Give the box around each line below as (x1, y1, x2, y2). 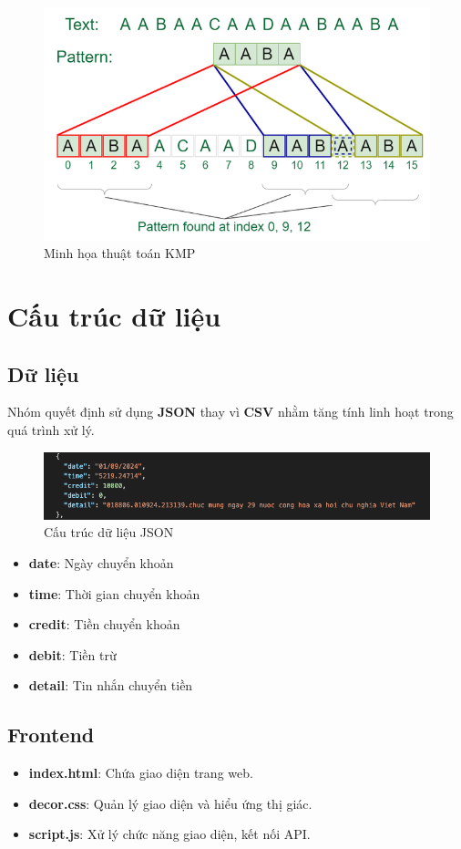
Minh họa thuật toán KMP (44, 243, 196, 263)
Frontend (7, 720, 95, 749)
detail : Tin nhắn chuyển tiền (28, 676, 193, 695)
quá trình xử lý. (7, 420, 95, 440)
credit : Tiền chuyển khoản (28, 615, 180, 634)
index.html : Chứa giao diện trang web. (28, 763, 253, 782)
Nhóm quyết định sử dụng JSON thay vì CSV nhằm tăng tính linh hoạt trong (7, 402, 454, 421)
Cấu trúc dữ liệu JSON (44, 523, 174, 542)
